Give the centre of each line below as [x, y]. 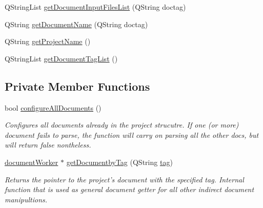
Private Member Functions [77, 86]
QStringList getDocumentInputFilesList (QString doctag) [95, 7]
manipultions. [26, 199]
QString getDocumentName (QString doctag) [76, 24]
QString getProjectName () [48, 41]
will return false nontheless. [48, 145]
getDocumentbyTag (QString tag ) [119, 162]
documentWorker [32, 162]
